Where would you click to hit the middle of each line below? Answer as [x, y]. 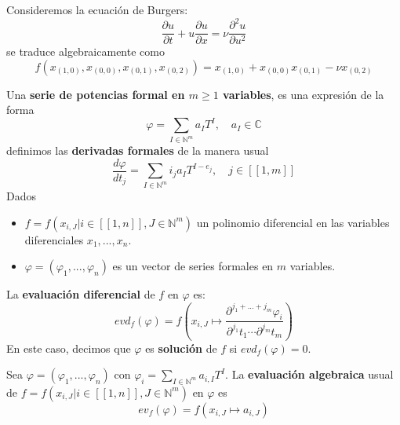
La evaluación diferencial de [81, 294]
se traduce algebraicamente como [85, 51]
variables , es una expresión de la [304, 94]
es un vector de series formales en [193, 266]
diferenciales [54, 239]
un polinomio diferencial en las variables [293, 222]
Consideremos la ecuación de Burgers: [97, 9]
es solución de [181, 348]
